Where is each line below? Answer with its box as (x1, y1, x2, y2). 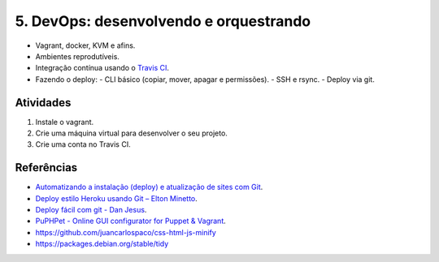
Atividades (15, 96, 72, 110)
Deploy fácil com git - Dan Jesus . (35, 205, 147, 215)
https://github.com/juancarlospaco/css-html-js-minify (35, 227, 217, 237)
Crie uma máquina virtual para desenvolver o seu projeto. (35, 128, 228, 138)
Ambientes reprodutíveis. (35, 51, 120, 61)
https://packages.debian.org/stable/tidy (35, 239, 169, 249)
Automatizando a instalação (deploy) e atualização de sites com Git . (35, 183, 263, 192)
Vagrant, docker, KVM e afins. (35, 41, 136, 50)
